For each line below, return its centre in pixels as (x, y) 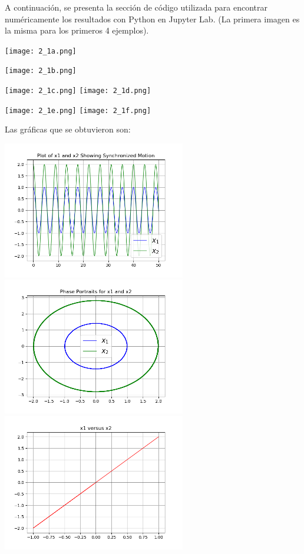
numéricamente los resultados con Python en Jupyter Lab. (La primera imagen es (152, 19)
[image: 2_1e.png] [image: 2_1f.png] (78, 110)
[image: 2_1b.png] (41, 71)
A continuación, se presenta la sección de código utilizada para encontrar (136, 7)
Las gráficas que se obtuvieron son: (68, 129)
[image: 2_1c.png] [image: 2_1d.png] (78, 91)
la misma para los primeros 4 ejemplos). (77, 30)
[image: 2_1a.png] (41, 51)
